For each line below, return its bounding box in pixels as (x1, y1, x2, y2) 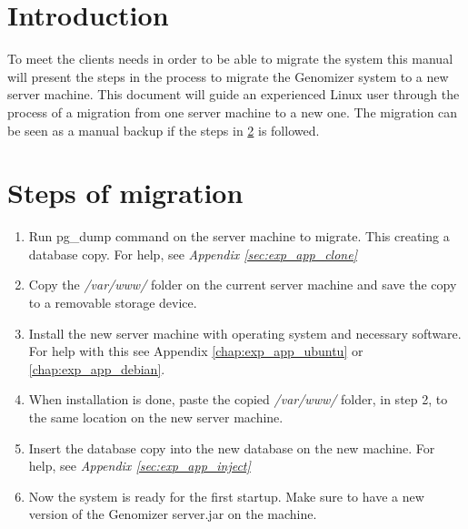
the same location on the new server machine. (28, 407, 284, 426)
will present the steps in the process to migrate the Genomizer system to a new (7, 66, 449, 86)
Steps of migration (7, 174, 244, 211)
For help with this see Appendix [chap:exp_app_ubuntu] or (28, 341, 363, 361)
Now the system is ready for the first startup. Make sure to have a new (28, 486, 424, 505)
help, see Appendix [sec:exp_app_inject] (28, 456, 251, 475)
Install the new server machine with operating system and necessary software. (28, 323, 462, 342)
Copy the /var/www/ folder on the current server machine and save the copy (28, 275, 457, 294)
